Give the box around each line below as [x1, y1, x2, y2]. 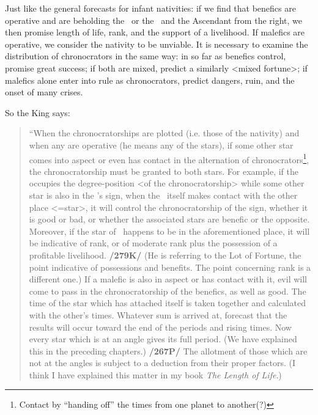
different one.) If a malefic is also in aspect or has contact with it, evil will [29, 273, 307, 285]
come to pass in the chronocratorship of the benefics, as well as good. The [29, 284, 306, 297]
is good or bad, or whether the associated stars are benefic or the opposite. [29, 213, 310, 226]
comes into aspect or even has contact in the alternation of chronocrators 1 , [29, 151, 309, 166]
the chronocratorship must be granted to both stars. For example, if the [29, 164, 298, 177]
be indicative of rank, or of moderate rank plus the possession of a [29, 237, 278, 249]
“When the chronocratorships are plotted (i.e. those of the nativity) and [29, 127, 300, 139]
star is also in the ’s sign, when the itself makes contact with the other [29, 188, 298, 201]
